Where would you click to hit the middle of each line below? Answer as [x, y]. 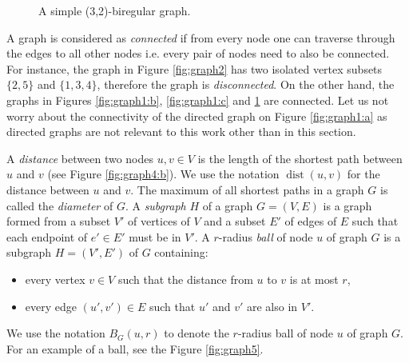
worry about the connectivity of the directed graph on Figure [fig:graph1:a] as [197, 116]
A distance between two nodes [80, 158]
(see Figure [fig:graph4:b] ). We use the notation [163, 174]
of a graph [228, 205]
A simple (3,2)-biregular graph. [115, 10]
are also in [272, 306]
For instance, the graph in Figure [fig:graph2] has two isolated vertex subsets [195, 68]
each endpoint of [47, 236]
